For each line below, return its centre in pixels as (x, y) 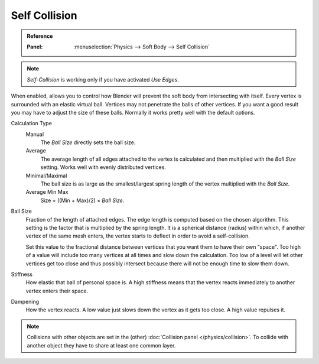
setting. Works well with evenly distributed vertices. (103, 167)
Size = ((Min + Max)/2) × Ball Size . (82, 200)
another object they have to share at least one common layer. (101, 345)
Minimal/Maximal (46, 175)
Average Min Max (47, 192)
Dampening (25, 302)
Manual (35, 134)
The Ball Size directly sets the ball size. (88, 142)
